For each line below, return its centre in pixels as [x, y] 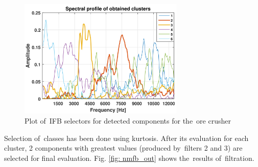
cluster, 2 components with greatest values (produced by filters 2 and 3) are [123, 148]
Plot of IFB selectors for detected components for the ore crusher [128, 121]
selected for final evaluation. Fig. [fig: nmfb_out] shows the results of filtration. [129, 158]
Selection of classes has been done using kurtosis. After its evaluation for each [126, 138]
